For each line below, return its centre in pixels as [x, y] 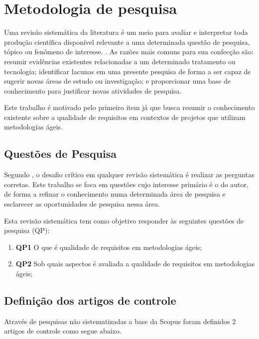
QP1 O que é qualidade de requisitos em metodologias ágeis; [109, 247]
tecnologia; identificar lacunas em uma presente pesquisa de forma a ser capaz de [128, 71]
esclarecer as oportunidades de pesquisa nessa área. [82, 204]
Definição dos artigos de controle [90, 300]
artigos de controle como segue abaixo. [63, 331]
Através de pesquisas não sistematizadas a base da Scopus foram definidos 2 [120, 321]
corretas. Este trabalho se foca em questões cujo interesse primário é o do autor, [126, 184]
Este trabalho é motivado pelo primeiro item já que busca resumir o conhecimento [129, 107]
